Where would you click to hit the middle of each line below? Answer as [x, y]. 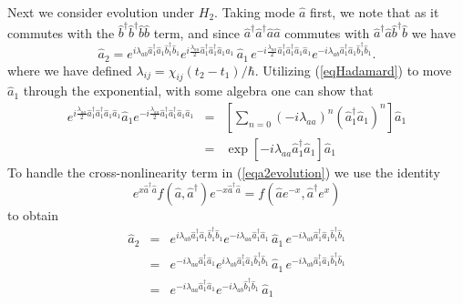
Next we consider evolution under [101, 12]
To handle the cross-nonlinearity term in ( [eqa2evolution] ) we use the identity [224, 172]
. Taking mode [255, 12]
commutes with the [61, 32]
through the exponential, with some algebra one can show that [198, 91]
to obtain [33, 214]
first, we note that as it [375, 12]
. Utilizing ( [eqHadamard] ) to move [353, 70]
